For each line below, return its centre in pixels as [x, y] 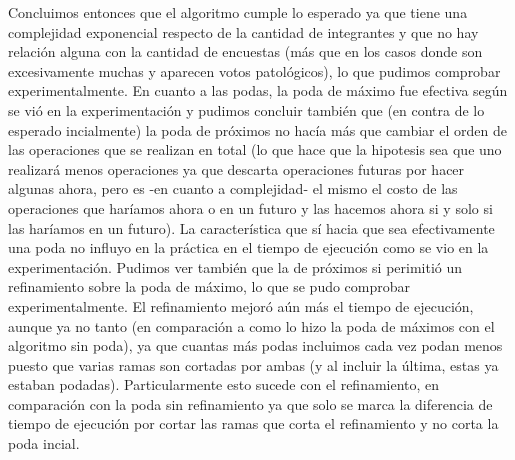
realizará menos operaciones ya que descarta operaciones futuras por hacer [236, 168]
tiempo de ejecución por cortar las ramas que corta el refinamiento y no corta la [253, 423]
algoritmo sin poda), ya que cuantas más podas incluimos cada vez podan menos [255, 345]
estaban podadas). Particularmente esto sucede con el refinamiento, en [224, 384]
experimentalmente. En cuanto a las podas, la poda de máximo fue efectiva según [258, 90]
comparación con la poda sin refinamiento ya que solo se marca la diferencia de [250, 403]
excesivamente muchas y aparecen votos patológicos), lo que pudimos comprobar [254, 70]
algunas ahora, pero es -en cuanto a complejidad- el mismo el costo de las [233, 188]
